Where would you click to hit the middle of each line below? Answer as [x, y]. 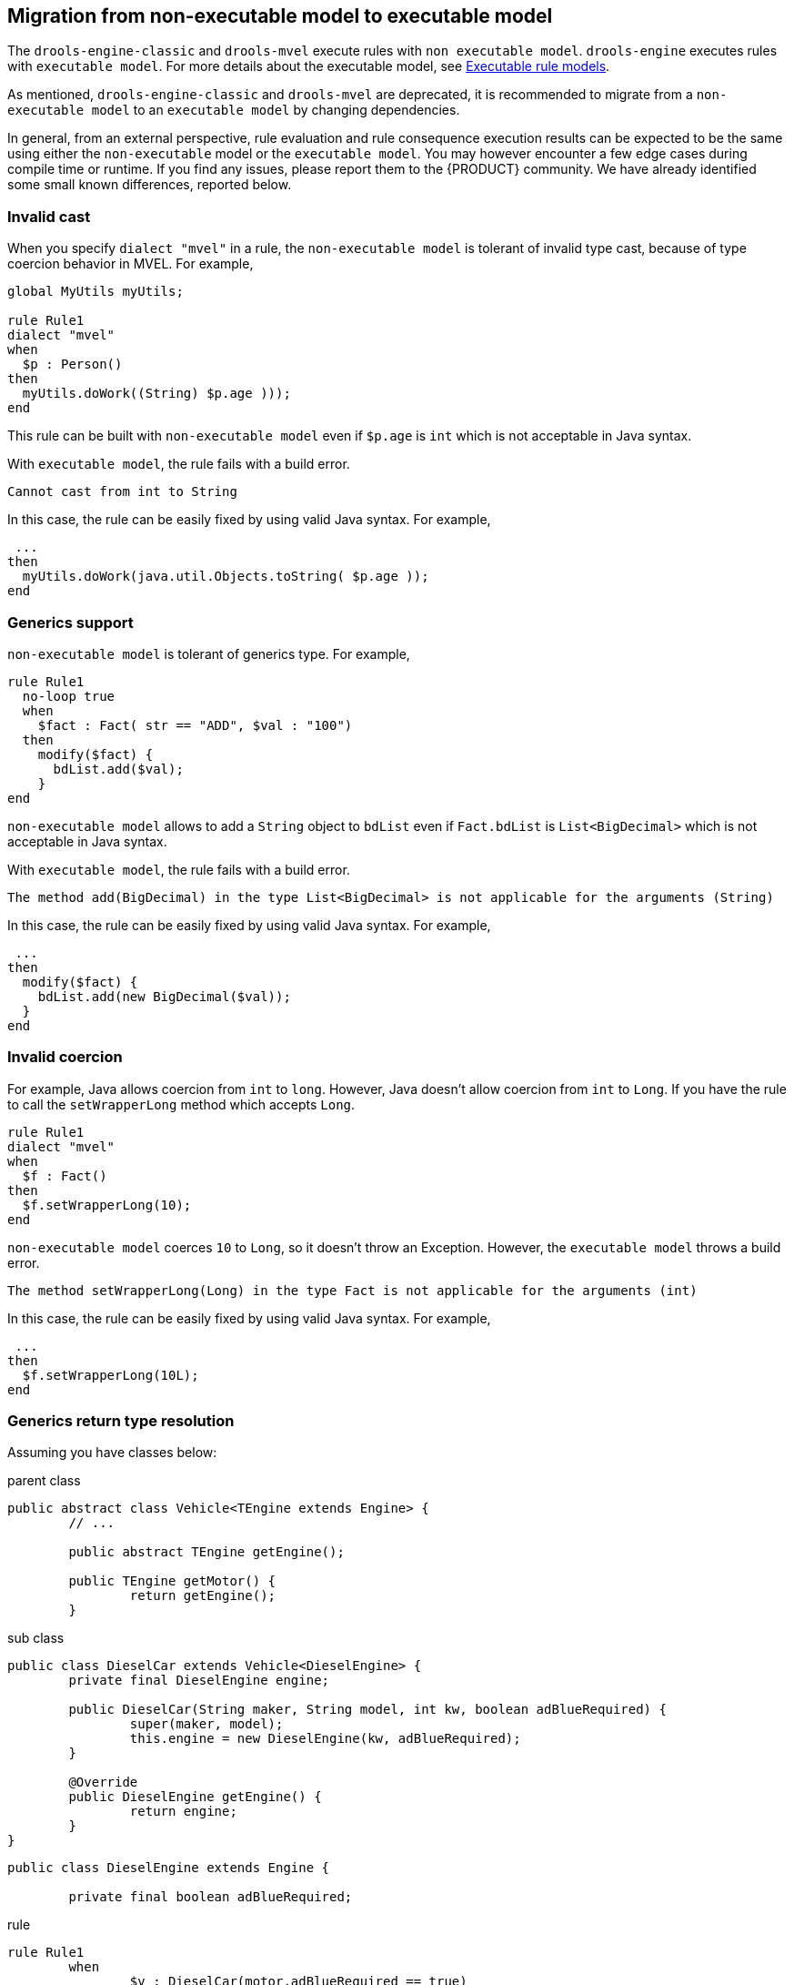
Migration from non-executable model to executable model [280, 16]
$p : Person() [72, 365]
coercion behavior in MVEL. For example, [131, 264]
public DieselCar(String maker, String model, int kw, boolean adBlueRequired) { [367, 1710]
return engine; [183, 1812]
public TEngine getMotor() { [172, 1581]
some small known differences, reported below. [150, 185]
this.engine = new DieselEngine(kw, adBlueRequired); [325, 1739]
